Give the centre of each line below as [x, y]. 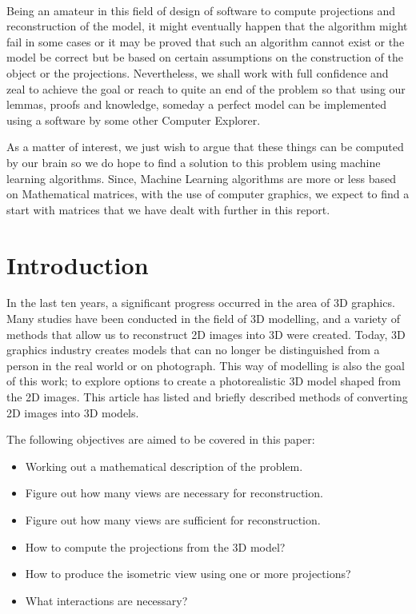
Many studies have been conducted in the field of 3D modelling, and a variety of [203, 319]
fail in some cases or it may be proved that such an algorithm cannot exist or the [206, 41]
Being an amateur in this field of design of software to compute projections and [201, 10]
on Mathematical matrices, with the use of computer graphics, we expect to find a [208, 194]
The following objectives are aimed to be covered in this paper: [161, 439]
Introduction [78, 264]
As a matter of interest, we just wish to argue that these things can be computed [205, 147]
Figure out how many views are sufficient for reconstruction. [173, 519]
